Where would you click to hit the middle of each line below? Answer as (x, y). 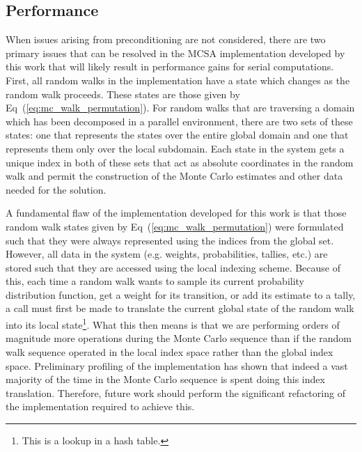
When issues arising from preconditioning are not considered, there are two (166, 39)
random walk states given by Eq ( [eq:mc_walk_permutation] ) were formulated (175, 226)
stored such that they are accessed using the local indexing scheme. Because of (173, 267)
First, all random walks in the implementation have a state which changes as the (178, 80)
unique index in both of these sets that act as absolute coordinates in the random (180, 162)
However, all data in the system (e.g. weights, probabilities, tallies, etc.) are (167, 254)
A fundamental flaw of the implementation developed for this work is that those (176, 213)
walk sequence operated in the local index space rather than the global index (170, 351)
